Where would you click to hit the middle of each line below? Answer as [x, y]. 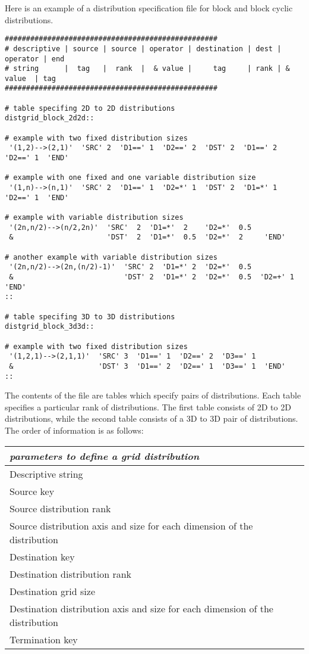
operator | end [35, 59]
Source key [32, 491]
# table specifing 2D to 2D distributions [90, 108]
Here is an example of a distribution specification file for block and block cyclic [149, 8]
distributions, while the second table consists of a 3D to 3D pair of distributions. [152, 418]
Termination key [44, 639]
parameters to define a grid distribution [105, 456]
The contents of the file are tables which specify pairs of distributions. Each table [153, 395]
